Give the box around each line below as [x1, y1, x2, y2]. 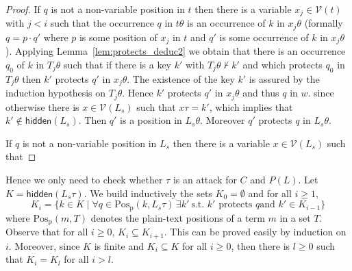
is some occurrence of [219, 29, 309, 44]
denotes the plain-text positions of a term [90, 210, 265, 224]
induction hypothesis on [5, 86, 106, 100]
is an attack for [173, 172, 237, 187]
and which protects [242, 57, 323, 71]
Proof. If [5, 2, 40, 16]
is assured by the [249, 71, 320, 86]
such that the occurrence [50, 16, 154, 30]
